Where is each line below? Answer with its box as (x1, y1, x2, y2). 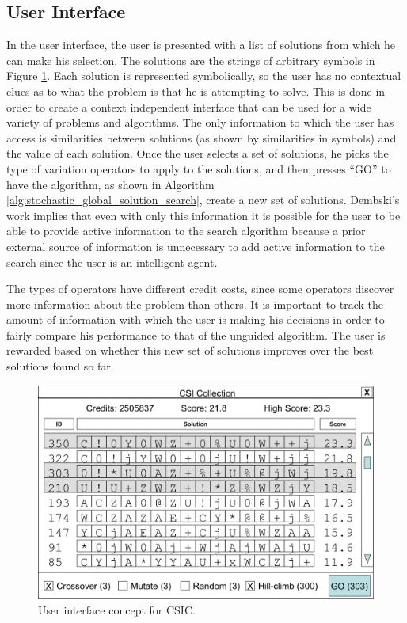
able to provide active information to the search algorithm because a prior (6, 222, 366, 239)
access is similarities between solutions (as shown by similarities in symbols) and (6, 129, 397, 146)
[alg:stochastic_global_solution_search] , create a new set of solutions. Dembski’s (6, 192, 400, 208)
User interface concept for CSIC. (38, 602, 196, 618)
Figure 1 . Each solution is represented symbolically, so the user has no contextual (6, 67, 401, 84)
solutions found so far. (6, 358, 114, 374)
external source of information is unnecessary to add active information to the (6, 237, 385, 254)
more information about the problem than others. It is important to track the (6, 295, 384, 312)
